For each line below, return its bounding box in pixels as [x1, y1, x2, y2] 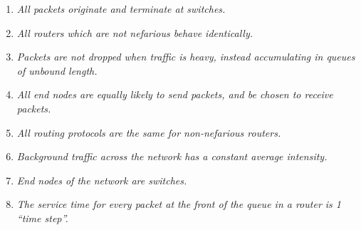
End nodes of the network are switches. [16, 172, 187, 187]
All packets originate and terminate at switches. [16, 1, 226, 16]
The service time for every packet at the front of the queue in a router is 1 [16, 197, 341, 211]
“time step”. [16, 210, 68, 225]
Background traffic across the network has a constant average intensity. [16, 149, 328, 164]
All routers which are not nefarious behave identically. [16, 25, 253, 40]
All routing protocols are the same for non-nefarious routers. [16, 125, 281, 140]
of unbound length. [16, 63, 98, 78]
